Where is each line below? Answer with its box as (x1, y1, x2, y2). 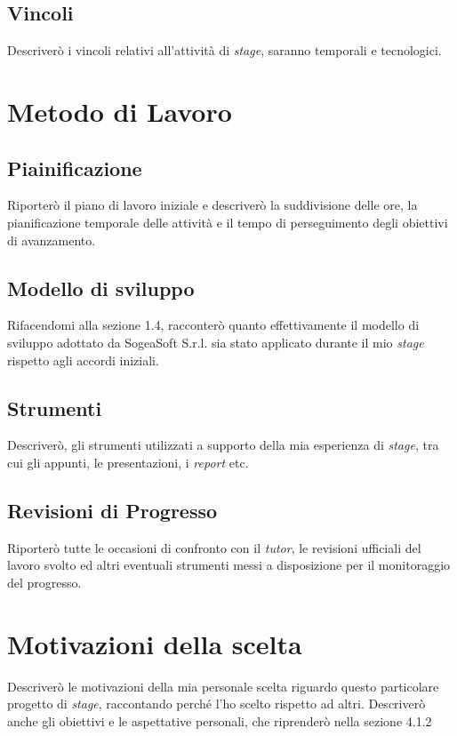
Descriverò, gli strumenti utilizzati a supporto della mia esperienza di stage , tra (7, 436, 439, 454)
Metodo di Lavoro (7, 92, 232, 129)
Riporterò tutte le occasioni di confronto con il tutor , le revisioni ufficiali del (7, 538, 421, 556)
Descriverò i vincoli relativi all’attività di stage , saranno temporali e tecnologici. (7, 41, 442, 60)
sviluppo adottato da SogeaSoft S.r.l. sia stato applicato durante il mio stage (7, 332, 424, 351)
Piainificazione (7, 154, 142, 181)
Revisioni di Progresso (7, 496, 218, 524)
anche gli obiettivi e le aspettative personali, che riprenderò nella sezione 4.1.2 (7, 711, 432, 730)
